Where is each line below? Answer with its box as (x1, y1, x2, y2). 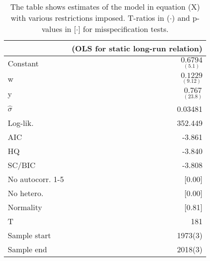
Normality (8, 201, 42, 213)
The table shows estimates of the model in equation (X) (10, 1, 200, 12)
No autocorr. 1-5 (8, 173, 64, 184)
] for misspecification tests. (78, 23, 169, 34)
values (42, 23, 63, 34)
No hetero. (8, 187, 44, 199)
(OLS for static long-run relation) (71, 43, 203, 54)
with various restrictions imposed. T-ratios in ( (11, 12, 170, 23)
